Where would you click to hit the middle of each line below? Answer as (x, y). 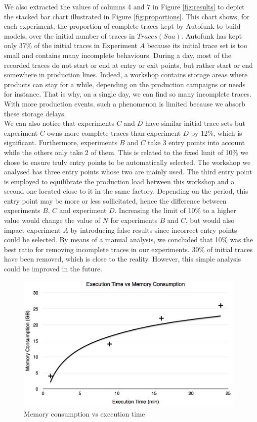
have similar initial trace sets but (195, 123)
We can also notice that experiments (59, 123)
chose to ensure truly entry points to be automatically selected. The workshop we (127, 162)
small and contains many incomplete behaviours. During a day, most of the (118, 55)
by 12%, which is (216, 132)
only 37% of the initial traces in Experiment (71, 45)
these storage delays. (35, 113)
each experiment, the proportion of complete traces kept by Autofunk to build (122, 26)
